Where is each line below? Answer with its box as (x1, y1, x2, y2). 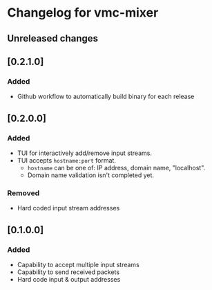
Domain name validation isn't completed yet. (27, 171, 154, 179)
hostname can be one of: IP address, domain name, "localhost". (27, 163, 206, 172)
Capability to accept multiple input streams (17, 260, 139, 269)
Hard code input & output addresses (17, 275, 121, 283)
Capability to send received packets (17, 268, 119, 276)
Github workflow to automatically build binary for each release (17, 92, 195, 101)
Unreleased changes (7, 33, 99, 44)
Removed (7, 188, 40, 198)
